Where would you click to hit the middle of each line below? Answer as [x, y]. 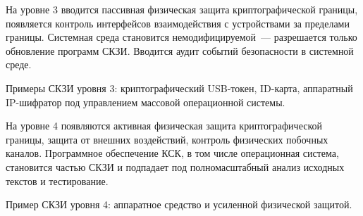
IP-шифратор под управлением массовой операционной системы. [146, 102]
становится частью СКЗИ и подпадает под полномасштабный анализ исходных [175, 166]
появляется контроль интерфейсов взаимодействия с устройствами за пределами [178, 23]
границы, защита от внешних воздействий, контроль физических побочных [167, 139]
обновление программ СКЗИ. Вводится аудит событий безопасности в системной [180, 50]
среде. [19, 64]
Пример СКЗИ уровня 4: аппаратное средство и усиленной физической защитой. [179, 204]
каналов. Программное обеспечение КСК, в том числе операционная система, [172, 153]
